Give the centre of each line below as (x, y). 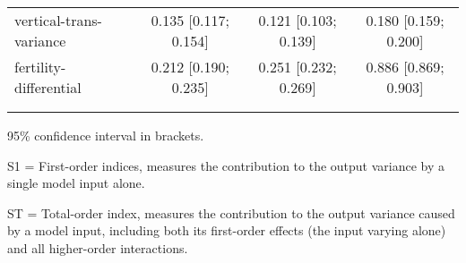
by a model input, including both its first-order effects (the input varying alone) (227, 230)
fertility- (40, 67)
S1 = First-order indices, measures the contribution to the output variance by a (226, 165)
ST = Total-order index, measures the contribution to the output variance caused (231, 212)
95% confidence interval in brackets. (106, 135)
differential (48, 87)
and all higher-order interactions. (98, 247)
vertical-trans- (58, 20)
